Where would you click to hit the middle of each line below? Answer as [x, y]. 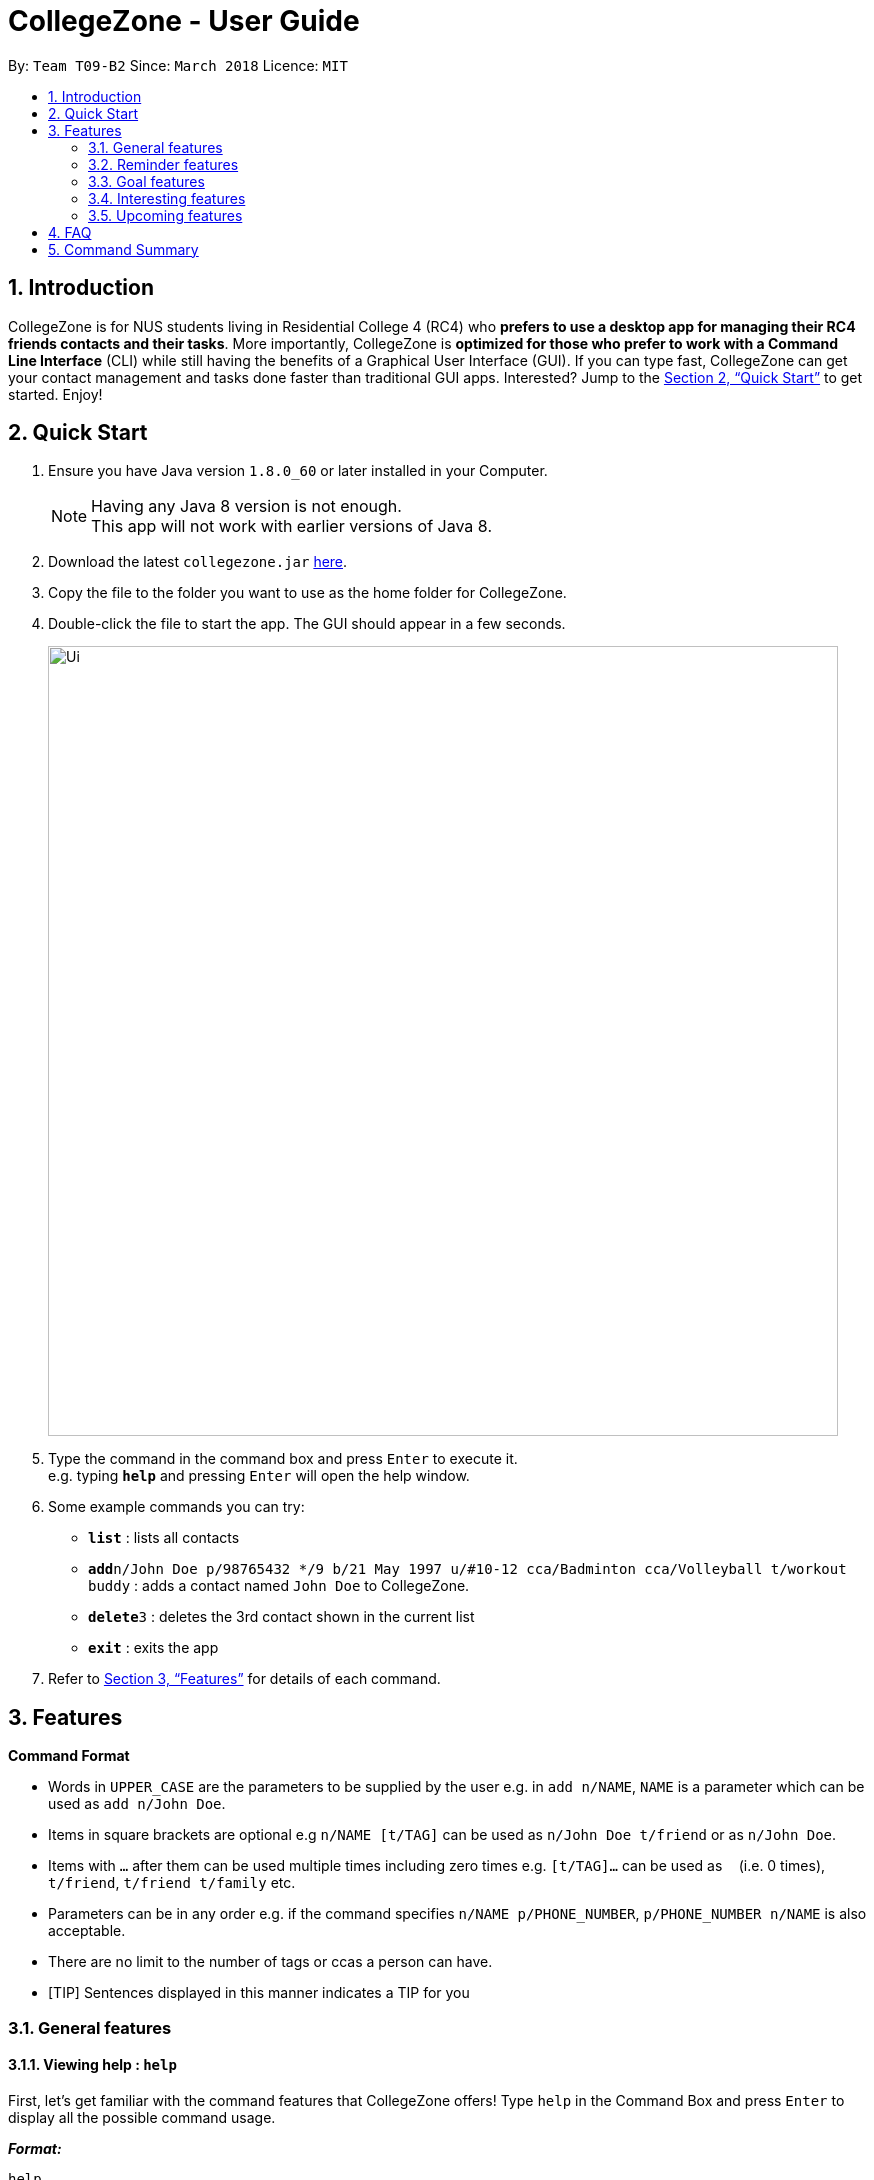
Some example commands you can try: [176, 1507]
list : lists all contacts [164, 1538]
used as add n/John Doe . [137, 1804]
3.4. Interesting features [167, 198]
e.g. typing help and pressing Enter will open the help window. [259, 1476]
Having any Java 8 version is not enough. [246, 506]
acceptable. [87, 1931]
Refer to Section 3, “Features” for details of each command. [244, 1679]
